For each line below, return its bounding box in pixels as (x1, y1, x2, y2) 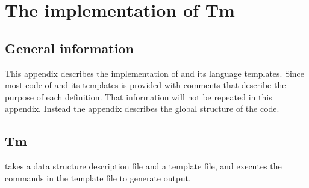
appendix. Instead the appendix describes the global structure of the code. (5, 102, 279, 115)
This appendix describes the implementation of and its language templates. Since (5, 67, 305, 79)
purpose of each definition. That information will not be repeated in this (5, 90, 272, 103)
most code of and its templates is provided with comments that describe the (5, 79, 286, 91)
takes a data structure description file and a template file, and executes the (5, 160, 282, 172)
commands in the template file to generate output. (5, 171, 191, 184)
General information (5, 38, 134, 57)
